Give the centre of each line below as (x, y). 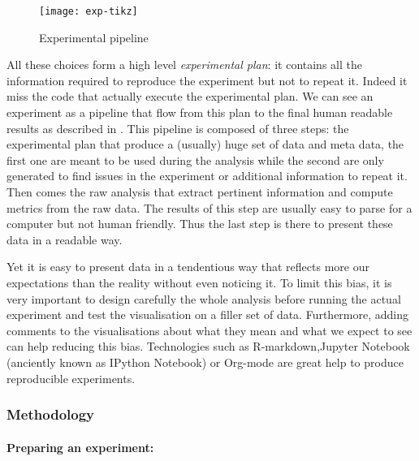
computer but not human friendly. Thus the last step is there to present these (200, 224)
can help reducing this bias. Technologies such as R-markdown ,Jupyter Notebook (208, 346)
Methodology (51, 414)
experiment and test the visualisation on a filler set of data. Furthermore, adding (208, 315)
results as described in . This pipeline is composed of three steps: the (178, 128)
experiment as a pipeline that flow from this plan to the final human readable (200, 112)
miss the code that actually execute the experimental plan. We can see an (190, 96)
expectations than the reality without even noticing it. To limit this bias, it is (199, 282)
